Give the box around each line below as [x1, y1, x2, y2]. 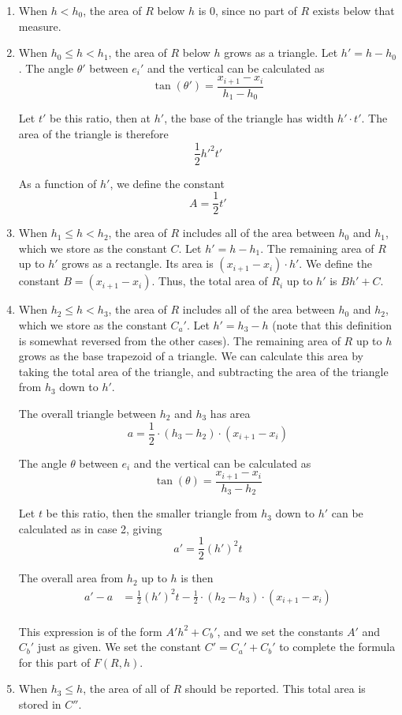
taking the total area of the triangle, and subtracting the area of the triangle [18, 363, 389, 379]
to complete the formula [279, 638, 396, 655]
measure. [18, 17, 61, 34]
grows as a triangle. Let [224, 44, 338, 61]
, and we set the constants [217, 623, 344, 639]
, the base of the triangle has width [164, 110, 334, 126]
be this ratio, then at [49, 110, 151, 126]
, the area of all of [83, 680, 169, 697]
